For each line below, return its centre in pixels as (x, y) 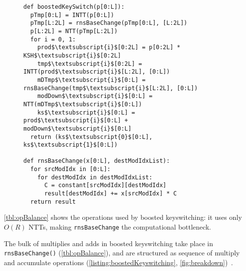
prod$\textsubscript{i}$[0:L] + (76, 121)
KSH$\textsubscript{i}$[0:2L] (72, 55)
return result (53, 202)
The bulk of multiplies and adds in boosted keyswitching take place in (109, 243)
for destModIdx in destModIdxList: (95, 177)
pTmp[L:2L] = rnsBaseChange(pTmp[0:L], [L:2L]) (109, 23)
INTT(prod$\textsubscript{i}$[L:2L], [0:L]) (97, 72)
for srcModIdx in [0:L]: (70, 169)
